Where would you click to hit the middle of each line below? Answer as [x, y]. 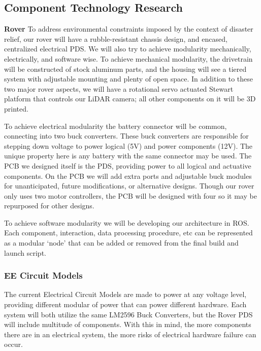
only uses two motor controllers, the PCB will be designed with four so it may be [130, 195]
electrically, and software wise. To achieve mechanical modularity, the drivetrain [128, 58]
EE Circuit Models [43, 275]
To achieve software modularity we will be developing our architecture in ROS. [127, 222]
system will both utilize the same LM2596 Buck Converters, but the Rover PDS [128, 314]
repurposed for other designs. [49, 206]
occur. [13, 344]
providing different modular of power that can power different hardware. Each [125, 304]
